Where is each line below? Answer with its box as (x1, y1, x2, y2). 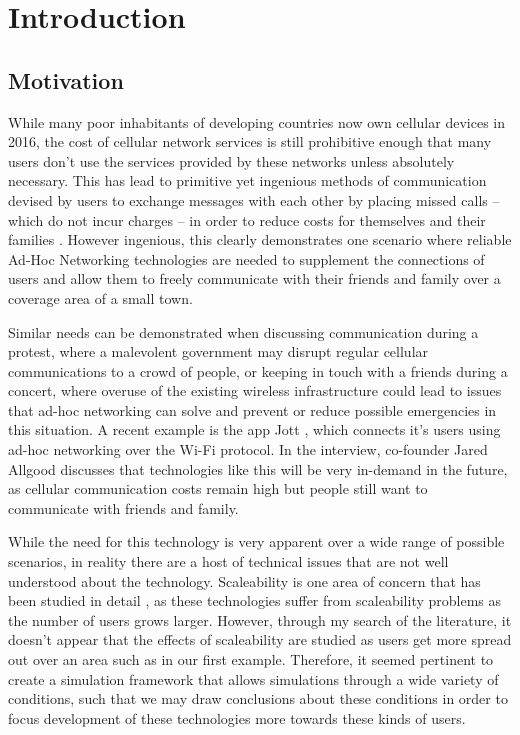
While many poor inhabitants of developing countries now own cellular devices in (8, 111, 505, 132)
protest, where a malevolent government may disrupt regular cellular (8, 341, 429, 362)
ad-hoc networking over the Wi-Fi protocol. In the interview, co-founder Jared (8, 439, 488, 460)
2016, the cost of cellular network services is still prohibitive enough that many (8, 131, 492, 152)
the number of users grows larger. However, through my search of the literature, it (8, 609, 512, 630)
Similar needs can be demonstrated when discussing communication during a (8, 321, 479, 342)
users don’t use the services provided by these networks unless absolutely (8, 150, 455, 171)
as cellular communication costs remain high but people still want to (8, 478, 428, 499)
